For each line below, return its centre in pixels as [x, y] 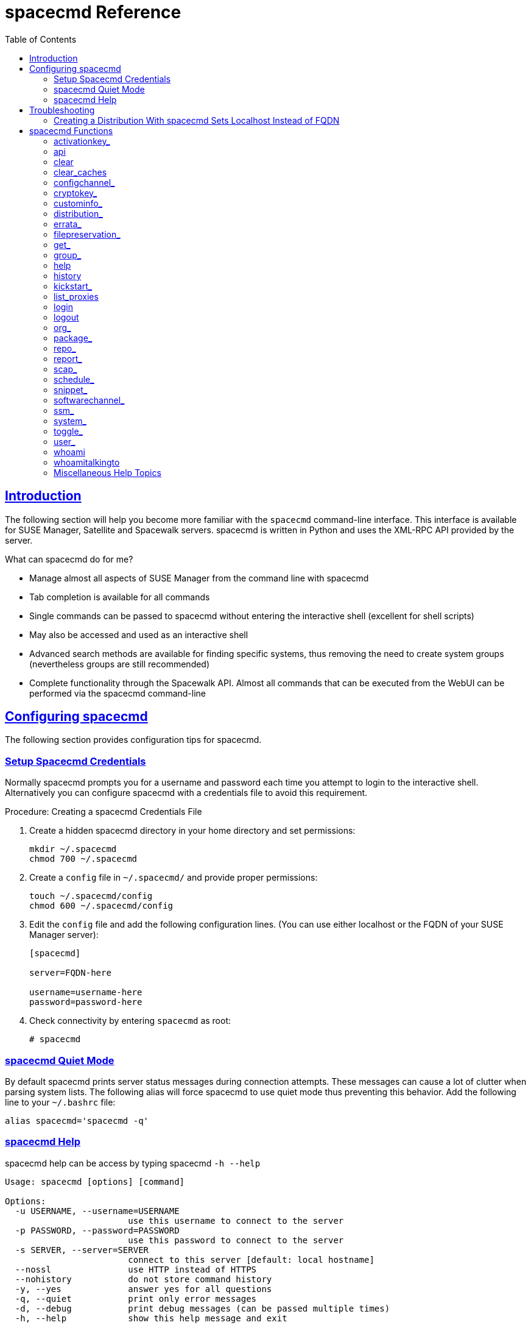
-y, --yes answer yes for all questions [143, 1289]
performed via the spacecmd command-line [118, 693]
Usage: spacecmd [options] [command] [95, 1181]
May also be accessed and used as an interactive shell [139, 634]
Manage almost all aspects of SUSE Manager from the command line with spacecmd [199, 578]
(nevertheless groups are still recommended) [120, 664]
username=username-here [86, 992]
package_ [73, 338]
